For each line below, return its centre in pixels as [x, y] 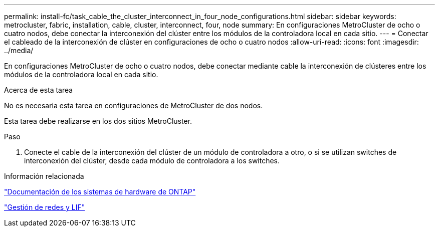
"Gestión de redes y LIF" [45, 207]
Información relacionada [44, 176]
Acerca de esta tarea [39, 90]
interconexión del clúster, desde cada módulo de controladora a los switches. [152, 161]
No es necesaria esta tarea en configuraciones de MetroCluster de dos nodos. [134, 105]
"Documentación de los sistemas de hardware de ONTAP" [100, 192]
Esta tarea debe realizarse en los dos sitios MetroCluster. [98, 121]
